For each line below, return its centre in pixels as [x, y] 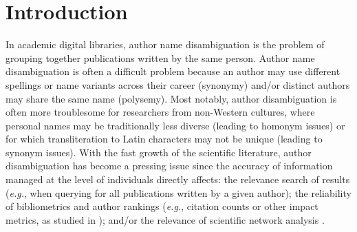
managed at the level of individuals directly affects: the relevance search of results [178, 179]
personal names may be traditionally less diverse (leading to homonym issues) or [175, 125]
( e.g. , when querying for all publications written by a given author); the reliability [178, 192]
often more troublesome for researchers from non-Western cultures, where [160, 112]
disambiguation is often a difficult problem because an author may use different [173, 71]
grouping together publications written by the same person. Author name [160, 57]
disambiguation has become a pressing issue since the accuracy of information [169, 166]
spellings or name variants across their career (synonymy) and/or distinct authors [178, 84]
